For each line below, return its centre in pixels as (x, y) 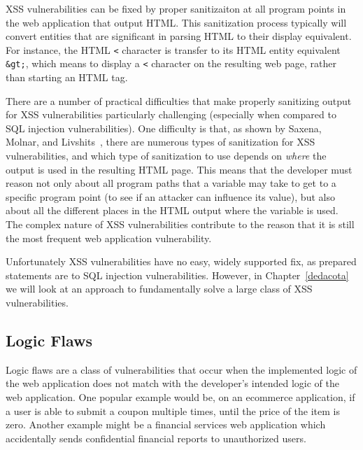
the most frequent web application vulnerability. (109, 238)
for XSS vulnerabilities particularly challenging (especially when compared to (171, 114)
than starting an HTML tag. (67, 77)
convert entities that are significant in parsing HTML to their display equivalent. (179, 36)
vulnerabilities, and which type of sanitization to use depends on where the (166, 156)
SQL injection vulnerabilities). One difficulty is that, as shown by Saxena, (164, 128)
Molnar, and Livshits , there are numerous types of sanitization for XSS (161, 142)
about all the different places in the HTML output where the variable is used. (172, 210)
